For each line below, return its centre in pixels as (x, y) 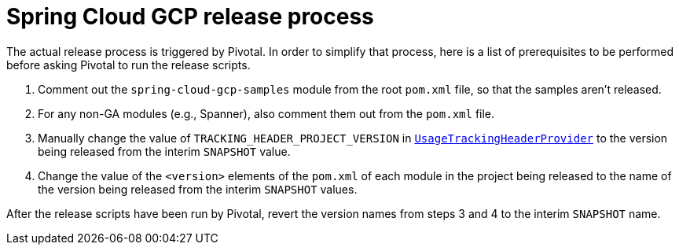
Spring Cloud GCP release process (190, 17)
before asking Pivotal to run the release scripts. (128, 65)
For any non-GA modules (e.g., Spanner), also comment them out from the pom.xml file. (266, 113)
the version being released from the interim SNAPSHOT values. (198, 189)
